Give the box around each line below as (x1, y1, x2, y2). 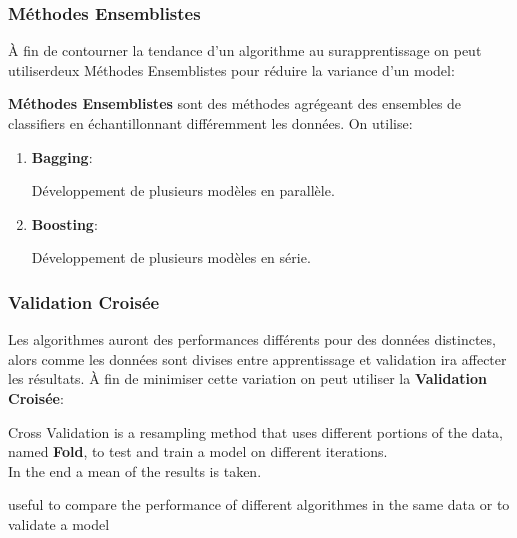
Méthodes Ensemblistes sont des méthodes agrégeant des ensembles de (8, 93, 462, 114)
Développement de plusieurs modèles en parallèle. (31, 180, 335, 201)
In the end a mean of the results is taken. (8, 460, 262, 481)
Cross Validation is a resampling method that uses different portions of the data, (8, 421, 503, 442)
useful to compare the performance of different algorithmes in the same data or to (8, 494, 510, 515)
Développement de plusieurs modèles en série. (31, 247, 311, 268)
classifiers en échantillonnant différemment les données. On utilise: (8, 113, 413, 133)
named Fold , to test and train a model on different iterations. (8, 441, 388, 462)
